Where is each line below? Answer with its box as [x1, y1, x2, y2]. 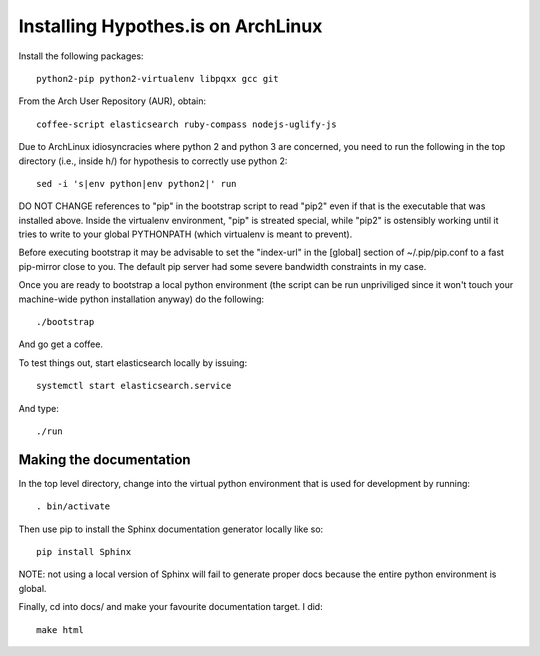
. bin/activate [36, 501, 111, 512]
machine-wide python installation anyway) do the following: [18, 293, 265, 305]
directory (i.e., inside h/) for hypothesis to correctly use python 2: [18, 155, 288, 167]
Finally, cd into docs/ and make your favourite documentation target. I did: [18, 601, 324, 613]
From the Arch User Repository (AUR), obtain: [18, 95, 207, 107]
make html [36, 624, 84, 635]
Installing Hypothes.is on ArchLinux [18, 15, 323, 37]
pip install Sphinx [36, 546, 132, 558]
